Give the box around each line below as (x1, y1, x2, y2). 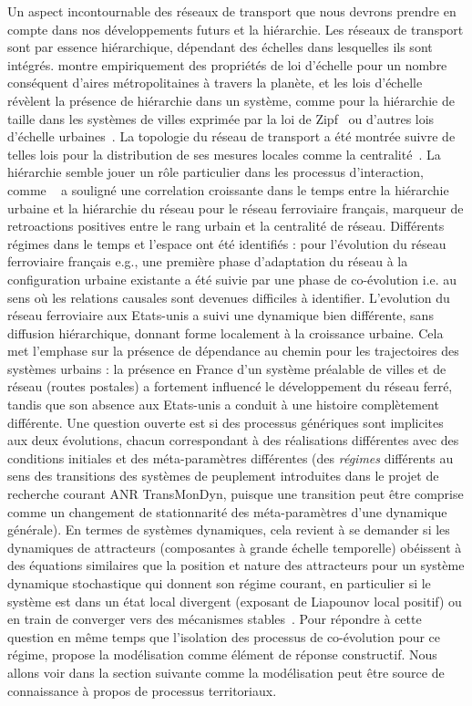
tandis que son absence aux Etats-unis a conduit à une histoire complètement (7, 395, 439, 414)
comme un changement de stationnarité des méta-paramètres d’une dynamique (7, 502, 447, 521)
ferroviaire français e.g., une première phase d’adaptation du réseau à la (7, 252, 408, 271)
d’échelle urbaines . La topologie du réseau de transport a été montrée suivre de (7, 127, 456, 146)
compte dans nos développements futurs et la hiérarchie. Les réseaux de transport (7, 19, 464, 38)
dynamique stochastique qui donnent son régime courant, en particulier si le (7, 574, 431, 592)
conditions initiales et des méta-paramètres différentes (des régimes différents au (7, 448, 454, 467)
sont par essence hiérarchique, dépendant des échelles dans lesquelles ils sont (7, 37, 433, 57)
